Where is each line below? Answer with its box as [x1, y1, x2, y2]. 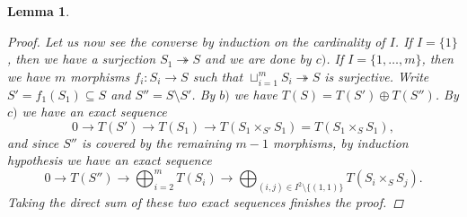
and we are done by [205, 49, 312, 68]
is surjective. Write [324, 66, 429, 85]
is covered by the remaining [82, 133, 232, 152]
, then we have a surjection [7, 49, 156, 68]
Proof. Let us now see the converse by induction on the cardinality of [7, 31, 385, 50]
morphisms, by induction [272, 133, 409, 152]
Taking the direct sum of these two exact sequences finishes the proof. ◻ [7, 193, 404, 212]
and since [7, 133, 59, 152]
